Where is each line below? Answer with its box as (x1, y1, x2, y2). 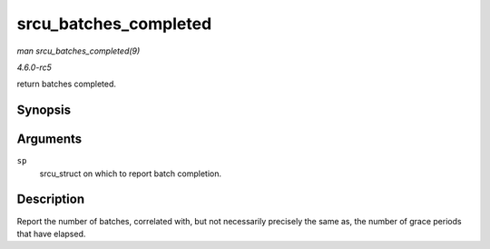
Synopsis (16, 103, 72, 118)
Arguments (16, 132, 83, 147)
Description (16, 192, 85, 207)
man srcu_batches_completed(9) (16, 45, 141, 56)
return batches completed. (16, 78, 117, 90)
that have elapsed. (16, 228, 86, 239)
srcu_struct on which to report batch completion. (39, 168, 222, 179)
